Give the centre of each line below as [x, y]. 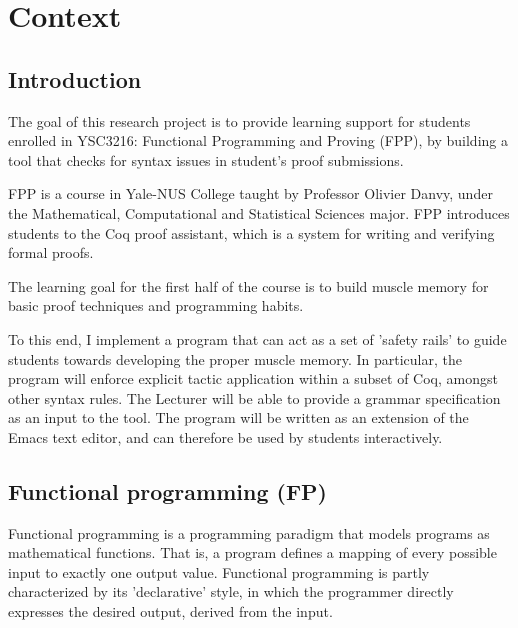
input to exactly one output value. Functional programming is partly [219, 571]
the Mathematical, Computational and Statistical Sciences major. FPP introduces [259, 212]
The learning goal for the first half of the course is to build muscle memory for [248, 285]
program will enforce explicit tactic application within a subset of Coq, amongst [253, 378]
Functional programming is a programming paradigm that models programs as [249, 532]
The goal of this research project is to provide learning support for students [239, 120]
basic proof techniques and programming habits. [156, 305]
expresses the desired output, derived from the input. [170, 611]
